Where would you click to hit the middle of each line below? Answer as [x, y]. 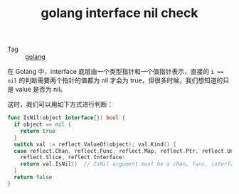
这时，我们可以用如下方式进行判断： [60, 104]
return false [33, 178]
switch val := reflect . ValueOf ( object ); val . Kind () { [95, 144]
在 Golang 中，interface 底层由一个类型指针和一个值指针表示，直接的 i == [116, 72]
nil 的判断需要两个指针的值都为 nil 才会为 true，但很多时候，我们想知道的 [115, 80]
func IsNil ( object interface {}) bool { [67, 118]
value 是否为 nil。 [41, 90]
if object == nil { [43, 125]
